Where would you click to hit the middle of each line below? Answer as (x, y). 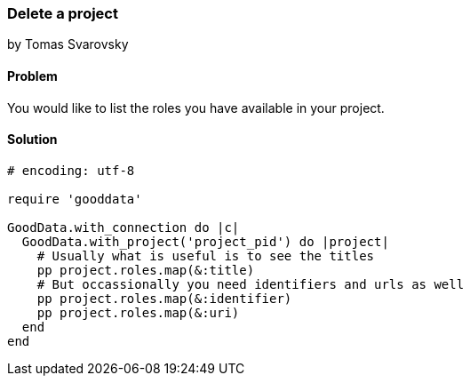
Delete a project (63, 13)
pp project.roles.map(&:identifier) (164, 298)
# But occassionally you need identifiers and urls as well (251, 284)
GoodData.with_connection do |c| (123, 227)
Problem (32, 76)
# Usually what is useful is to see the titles (206, 255)
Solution (32, 140)
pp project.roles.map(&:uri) (138, 312)
